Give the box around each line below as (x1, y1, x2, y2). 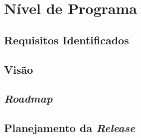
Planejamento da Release (4, 120, 136, 136)
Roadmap (4, 91, 53, 106)
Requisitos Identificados (4, 32, 129, 47)
